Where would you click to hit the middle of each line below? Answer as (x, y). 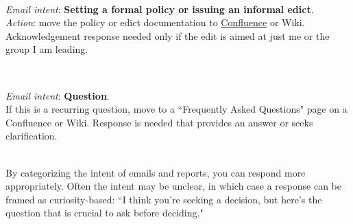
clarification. (32, 136)
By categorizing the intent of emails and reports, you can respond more (156, 172)
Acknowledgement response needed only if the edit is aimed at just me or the (168, 35)
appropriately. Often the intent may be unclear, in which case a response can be (173, 186)
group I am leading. (47, 49)
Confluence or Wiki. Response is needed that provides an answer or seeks (159, 122)
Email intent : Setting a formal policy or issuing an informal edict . (160, 9)
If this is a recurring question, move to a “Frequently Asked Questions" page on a (176, 109)
